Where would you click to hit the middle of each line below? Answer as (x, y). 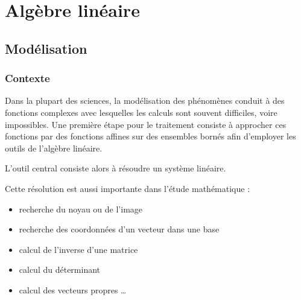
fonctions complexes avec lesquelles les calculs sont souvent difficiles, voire (141, 112)
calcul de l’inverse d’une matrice (78, 249)
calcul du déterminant (60, 270)
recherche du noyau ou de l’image (81, 209)
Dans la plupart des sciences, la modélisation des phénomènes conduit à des (145, 101)
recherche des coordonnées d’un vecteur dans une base (119, 229)
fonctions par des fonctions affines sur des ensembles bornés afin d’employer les (150, 136)
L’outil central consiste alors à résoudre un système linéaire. (116, 168)
